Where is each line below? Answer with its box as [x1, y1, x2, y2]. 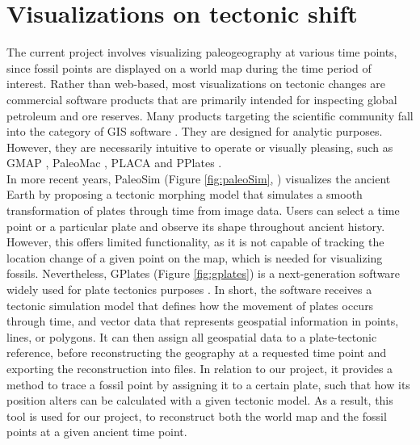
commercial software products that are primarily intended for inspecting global [6, 90, 397, 107]
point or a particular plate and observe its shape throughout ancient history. [6, 217, 385, 234]
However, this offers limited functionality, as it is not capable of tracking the [6, 233, 384, 250]
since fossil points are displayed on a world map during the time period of [6, 59, 372, 76]
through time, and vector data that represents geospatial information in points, [6, 313, 399, 330]
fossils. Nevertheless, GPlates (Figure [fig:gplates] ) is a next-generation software [6, 265, 401, 282]
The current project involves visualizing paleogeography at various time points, [6, 44, 397, 61]
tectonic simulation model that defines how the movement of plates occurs [6, 296, 374, 313]
